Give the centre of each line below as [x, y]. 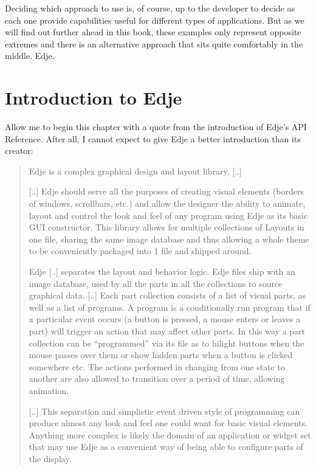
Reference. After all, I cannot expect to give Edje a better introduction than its [153, 138]
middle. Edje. [30, 56]
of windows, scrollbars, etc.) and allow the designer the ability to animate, [167, 203]
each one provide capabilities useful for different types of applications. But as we [155, 20]
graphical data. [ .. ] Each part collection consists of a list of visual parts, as [167, 295]
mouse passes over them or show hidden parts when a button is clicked [161, 355]
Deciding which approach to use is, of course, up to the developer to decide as [150, 8]
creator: [19, 150]
